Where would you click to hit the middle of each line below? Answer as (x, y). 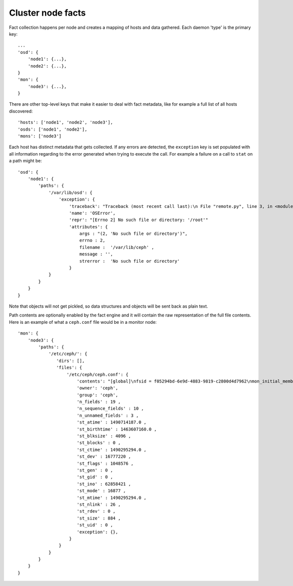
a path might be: (25, 161)
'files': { (69, 368)
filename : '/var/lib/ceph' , (117, 247)
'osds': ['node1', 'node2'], (52, 129)
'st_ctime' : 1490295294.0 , (111, 450)
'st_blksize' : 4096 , (104, 436)
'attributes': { (89, 227)
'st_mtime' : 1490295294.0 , (111, 497)
